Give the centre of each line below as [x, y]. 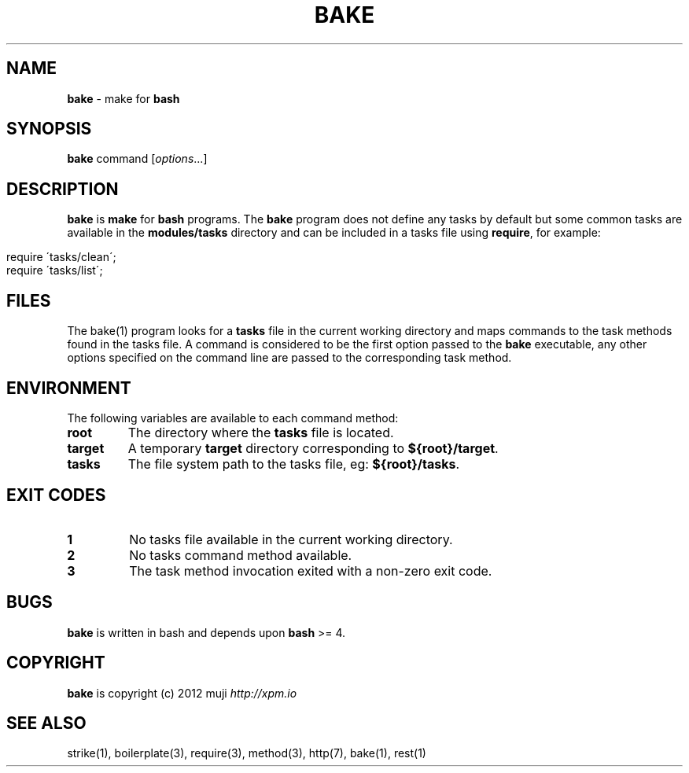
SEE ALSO [46, 723]
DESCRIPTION [63, 189]
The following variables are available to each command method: [233, 418]
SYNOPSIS [49, 129]
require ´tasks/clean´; [61, 257]
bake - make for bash [123, 98]
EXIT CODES [56, 495]
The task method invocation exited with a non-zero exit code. [311, 571]
